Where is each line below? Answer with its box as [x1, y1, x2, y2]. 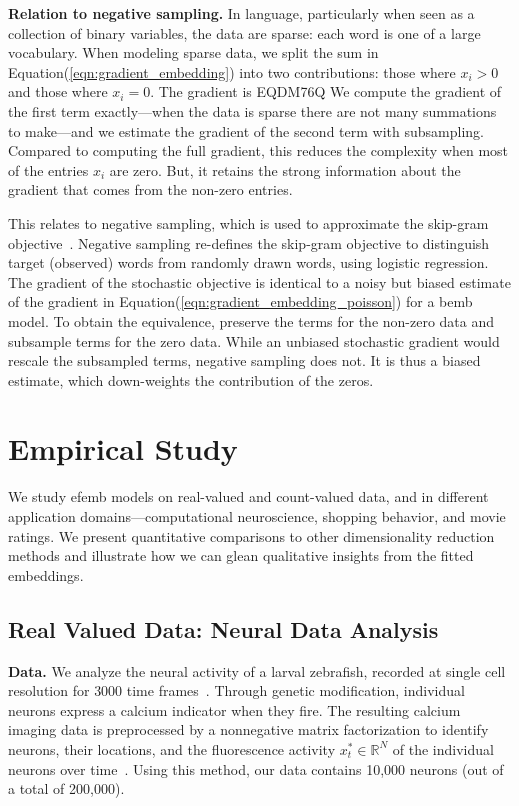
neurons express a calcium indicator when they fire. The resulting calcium [8, 699, 461, 720]
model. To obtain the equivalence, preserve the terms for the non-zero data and [8, 310, 495, 331]
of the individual [392, 738, 494, 759]
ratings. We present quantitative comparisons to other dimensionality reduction [8, 525, 495, 546]
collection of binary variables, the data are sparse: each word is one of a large [8, 22, 481, 43]
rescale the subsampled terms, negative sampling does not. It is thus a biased [8, 350, 481, 371]
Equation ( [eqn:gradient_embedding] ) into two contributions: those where [8, 61, 456, 82]
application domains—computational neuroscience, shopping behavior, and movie [8, 506, 506, 526]
